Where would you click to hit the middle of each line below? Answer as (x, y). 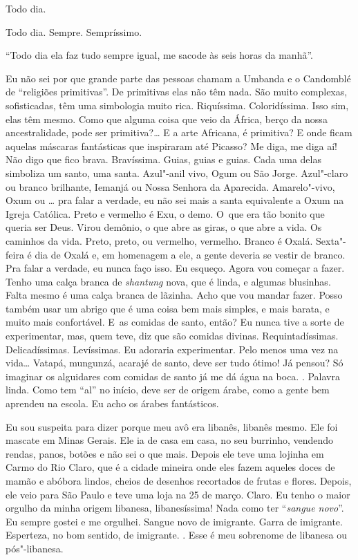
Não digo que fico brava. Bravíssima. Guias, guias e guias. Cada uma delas (163, 159)
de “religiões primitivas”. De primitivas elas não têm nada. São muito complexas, (177, 92)
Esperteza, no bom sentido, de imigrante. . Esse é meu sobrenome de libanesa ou (177, 535)
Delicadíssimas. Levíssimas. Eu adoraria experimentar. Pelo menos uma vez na (172, 349)
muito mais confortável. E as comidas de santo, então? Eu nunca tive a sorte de (175, 322)
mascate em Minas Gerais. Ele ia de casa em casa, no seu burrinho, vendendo (170, 440)
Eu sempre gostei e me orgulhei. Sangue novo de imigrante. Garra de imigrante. (174, 521)
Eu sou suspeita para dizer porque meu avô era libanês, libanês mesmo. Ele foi (172, 426)
